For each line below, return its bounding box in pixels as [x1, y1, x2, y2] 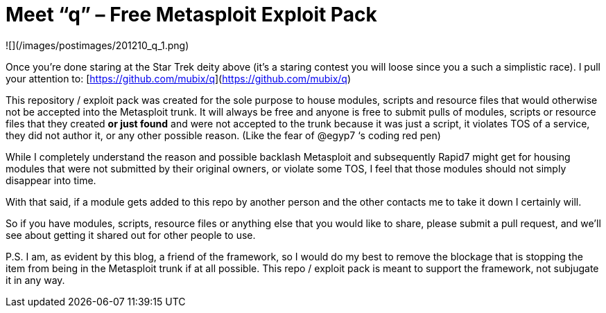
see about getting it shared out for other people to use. [6, 229, 256, 241]
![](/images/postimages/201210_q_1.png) [6, 39, 189, 51]
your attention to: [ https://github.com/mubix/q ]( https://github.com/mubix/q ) [6, 72, 352, 84]
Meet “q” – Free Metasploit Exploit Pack [6, 3, 377, 26]
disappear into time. [6, 174, 96, 186]
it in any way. [6, 274, 65, 286]
